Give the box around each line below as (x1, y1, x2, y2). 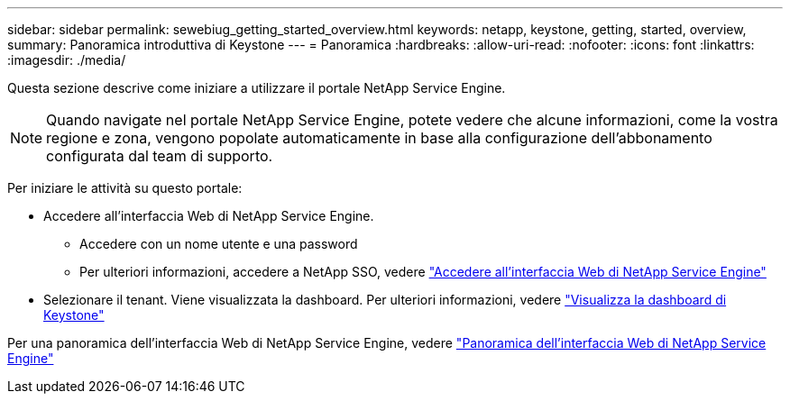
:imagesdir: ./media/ (7, 52, 126, 68)
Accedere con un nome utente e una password (79, 236, 358, 251)
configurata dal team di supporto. (46, 147, 273, 165)
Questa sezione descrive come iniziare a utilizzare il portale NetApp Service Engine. (7, 80, 506, 96)
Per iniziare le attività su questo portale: (7, 180, 243, 196)
